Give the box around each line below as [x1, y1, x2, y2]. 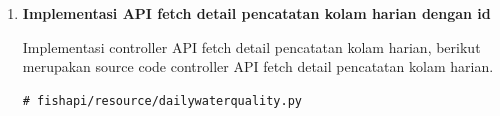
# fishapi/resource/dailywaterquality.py [22, 93, 302, 108]
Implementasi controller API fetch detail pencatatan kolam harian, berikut [22, 36, 481, 57]
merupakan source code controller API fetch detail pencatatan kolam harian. [22, 56, 494, 77]
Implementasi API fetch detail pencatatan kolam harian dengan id [22, 3, 491, 23]
